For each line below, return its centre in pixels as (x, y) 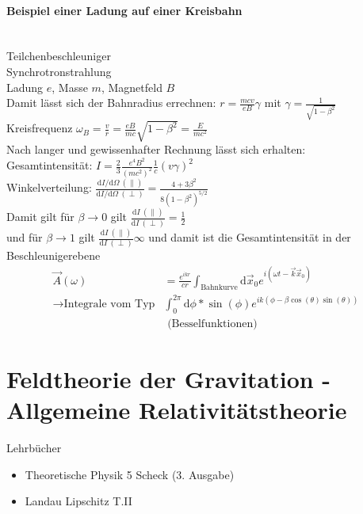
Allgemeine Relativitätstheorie (177, 410)
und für (25, 237)
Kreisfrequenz (40, 128)
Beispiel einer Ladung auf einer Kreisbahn (124, 10)
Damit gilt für (40, 217)
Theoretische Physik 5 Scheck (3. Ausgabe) (130, 474)
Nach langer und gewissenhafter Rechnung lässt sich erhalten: (156, 149)
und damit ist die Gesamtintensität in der (250, 237)
